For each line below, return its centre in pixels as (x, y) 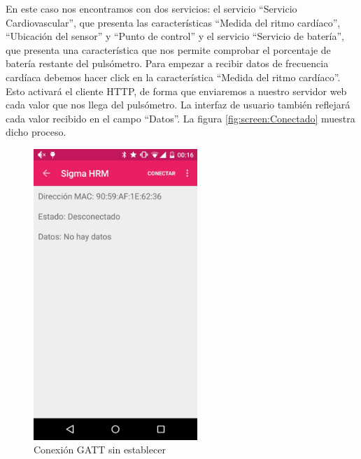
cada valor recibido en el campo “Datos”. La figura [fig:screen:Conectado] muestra (180, 118)
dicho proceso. (36, 132)
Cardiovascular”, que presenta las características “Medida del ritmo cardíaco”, (173, 22)
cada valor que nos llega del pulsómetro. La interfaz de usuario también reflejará (178, 105)
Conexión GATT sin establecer (100, 450)
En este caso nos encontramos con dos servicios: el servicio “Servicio (151, 8)
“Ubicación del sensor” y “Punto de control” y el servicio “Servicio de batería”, (175, 36)
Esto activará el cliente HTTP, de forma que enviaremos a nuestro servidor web (176, 91)
